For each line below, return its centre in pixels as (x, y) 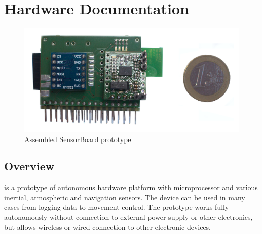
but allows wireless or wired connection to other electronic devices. (108, 227)
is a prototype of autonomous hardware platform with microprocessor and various (131, 187)
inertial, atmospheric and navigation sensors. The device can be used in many (125, 197)
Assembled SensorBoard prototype (78, 139)
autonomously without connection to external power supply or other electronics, (128, 217)
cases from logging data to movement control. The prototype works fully (117, 207)
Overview (29, 166)
